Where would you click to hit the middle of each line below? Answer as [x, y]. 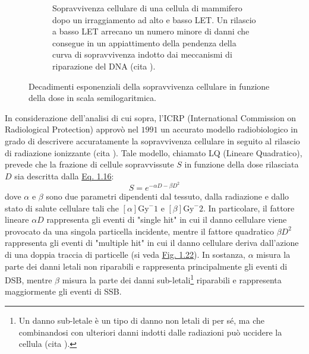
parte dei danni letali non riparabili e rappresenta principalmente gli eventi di [146, 266]
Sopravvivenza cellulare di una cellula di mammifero [147, 8]
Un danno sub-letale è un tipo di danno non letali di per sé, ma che [142, 320]
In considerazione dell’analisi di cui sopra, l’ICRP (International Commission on [151, 117]
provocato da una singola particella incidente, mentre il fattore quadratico [139, 231]
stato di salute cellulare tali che [62, 208]
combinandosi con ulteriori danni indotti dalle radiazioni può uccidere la [150, 332]
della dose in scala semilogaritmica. [92, 98]
